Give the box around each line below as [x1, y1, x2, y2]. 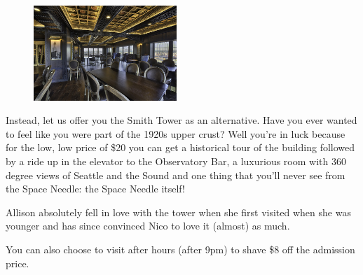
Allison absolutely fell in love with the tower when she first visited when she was [6, 204, 351, 219]
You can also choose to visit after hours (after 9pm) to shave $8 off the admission [6, 241, 355, 256]
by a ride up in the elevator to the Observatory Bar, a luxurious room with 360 [6, 153, 346, 168]
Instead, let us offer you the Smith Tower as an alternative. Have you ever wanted [6, 113, 357, 127]
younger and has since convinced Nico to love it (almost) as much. [6, 218, 290, 233]
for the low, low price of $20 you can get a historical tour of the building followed [6, 140, 355, 155]
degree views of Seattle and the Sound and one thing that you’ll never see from [6, 167, 345, 182]
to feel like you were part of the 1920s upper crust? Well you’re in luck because [6, 126, 345, 141]
